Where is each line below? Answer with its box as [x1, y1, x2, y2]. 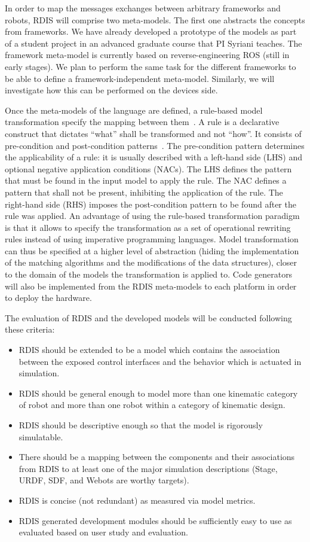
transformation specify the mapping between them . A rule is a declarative [5, 115, 280, 128]
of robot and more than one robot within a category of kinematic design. [19, 398, 286, 411]
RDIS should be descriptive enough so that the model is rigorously [19, 419, 263, 431]
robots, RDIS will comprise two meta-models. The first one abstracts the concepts [5, 13, 305, 26]
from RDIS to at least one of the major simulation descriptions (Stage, [19, 462, 278, 474]
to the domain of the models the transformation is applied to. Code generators [5, 268, 293, 281]
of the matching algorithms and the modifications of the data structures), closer [5, 256, 297, 269]
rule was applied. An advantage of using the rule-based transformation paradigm [5, 209, 300, 222]
